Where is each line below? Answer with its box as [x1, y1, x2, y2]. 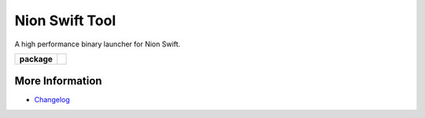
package [19, 53, 53, 65]
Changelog [34, 95, 70, 105]
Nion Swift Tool [14, 12, 116, 29]
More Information [14, 75, 102, 88]
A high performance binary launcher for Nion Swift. [14, 39, 181, 49]
